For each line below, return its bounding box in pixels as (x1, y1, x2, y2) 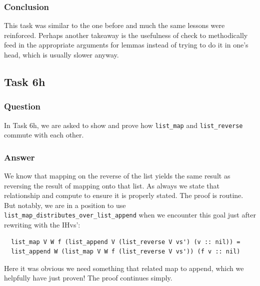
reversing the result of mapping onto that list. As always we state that (4, 180, 220, 190)
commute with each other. (4, 129, 84, 140)
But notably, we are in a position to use (4, 199, 126, 210)
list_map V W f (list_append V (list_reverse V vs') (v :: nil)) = (11, 238, 240, 245)
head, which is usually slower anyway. (4, 49, 119, 59)
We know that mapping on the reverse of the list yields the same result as (4, 170, 230, 181)
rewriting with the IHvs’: (4, 219, 80, 230)
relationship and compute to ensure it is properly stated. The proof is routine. (4, 190, 243, 200)
